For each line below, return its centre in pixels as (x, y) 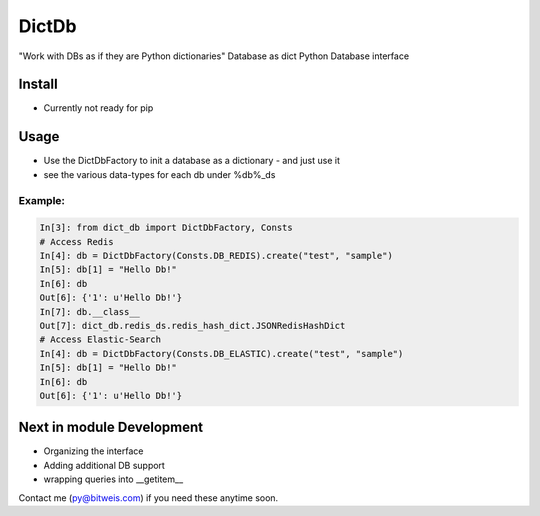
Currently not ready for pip (98, 108)
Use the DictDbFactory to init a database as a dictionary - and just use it (191, 161)
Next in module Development (111, 427)
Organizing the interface (93, 451)
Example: (41, 200)
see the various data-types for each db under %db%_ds (159, 174)
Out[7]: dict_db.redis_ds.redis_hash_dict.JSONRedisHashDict (192, 326)
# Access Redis (76, 241)
